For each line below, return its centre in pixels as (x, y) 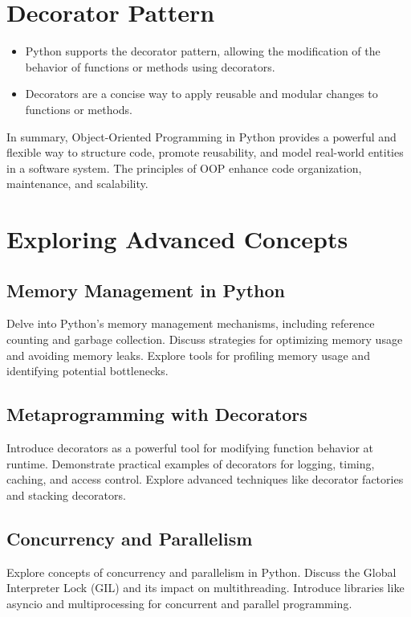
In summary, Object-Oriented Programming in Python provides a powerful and (201, 136)
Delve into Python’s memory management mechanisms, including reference (191, 323)
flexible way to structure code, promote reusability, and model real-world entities (205, 152)
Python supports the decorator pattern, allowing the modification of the (203, 51)
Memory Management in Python (146, 290)
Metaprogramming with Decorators (157, 414)
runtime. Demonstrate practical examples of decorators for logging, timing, (191, 463)
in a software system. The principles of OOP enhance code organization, (184, 168)
